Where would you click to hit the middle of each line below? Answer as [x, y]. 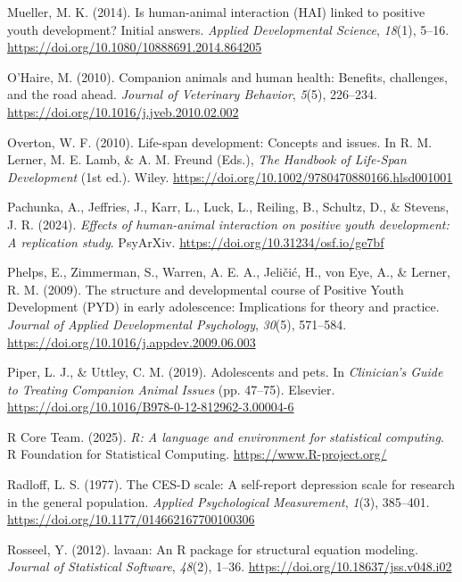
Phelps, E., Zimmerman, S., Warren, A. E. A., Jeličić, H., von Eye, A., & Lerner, [229, 272]
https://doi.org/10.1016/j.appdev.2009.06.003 [132, 341]
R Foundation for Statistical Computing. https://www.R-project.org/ [197, 454]
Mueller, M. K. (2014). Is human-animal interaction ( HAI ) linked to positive [216, 12]
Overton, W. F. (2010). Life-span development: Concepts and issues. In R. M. [220, 141]
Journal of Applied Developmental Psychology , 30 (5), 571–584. [177, 324]
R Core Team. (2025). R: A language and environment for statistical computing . [226, 436]
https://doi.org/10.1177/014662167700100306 [131, 519]
